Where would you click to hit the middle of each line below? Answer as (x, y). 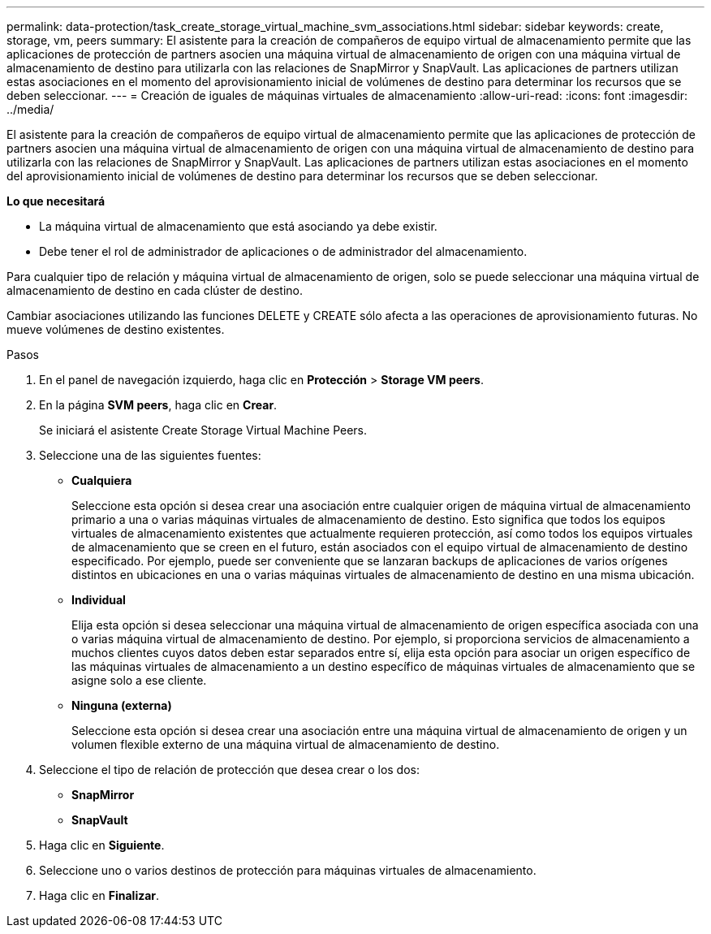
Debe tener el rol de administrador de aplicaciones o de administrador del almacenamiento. (283, 251)
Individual (99, 600)
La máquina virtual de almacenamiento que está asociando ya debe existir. (238, 226)
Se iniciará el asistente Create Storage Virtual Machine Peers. (203, 430)
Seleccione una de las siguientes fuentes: (150, 455)
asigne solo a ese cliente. (139, 680)
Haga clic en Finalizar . (99, 895)
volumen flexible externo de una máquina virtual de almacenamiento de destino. (286, 744)
